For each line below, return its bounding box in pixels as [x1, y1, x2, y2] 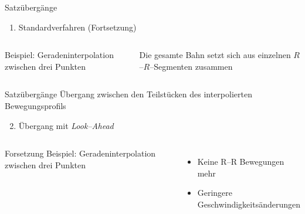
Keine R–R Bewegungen [197, 155, 284, 168]
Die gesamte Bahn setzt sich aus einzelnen [139, 49, 291, 61]
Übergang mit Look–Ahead [18, 119, 114, 131]
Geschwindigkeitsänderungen [197, 198, 300, 210]
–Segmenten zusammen [150, 60, 233, 72]
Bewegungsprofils [5, 99, 66, 111]
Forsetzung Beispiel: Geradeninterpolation [5, 147, 156, 159]
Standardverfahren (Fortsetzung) [18, 21, 137, 33]
